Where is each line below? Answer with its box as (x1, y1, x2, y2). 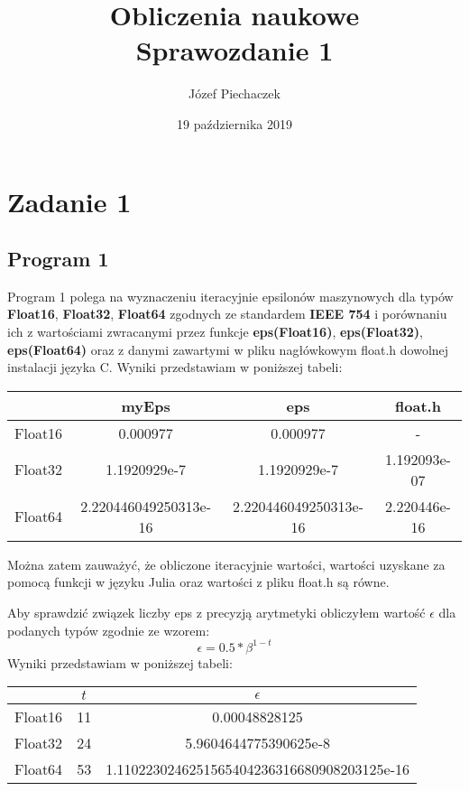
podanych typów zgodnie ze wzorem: (7, 620, 210, 639)
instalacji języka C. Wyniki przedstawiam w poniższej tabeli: (7, 358, 343, 377)
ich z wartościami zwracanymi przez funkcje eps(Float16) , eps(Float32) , (7, 322, 423, 341)
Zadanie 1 (7, 182, 132, 219)
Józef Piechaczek (189, 84, 280, 103)
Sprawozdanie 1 (135, 32, 334, 69)
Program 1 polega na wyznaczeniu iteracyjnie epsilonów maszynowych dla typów (7, 286, 454, 305)
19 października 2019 (177, 114, 292, 133)
